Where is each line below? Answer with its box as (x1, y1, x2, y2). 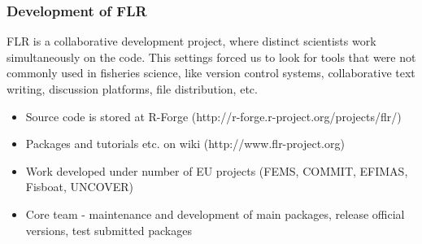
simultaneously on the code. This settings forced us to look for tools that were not (7, 48, 416, 65)
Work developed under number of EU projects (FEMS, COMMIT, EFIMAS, (25, 162, 408, 179)
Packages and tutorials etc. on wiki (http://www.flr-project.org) (25, 135, 345, 152)
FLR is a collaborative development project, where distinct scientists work (7, 33, 376, 50)
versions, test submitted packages (25, 221, 192, 238)
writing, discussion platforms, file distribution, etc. (7, 81, 258, 97)
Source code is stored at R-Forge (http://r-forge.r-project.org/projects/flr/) (25, 107, 402, 124)
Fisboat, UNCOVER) (25, 178, 133, 195)
